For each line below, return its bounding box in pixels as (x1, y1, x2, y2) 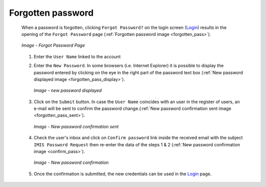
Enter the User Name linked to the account (33, 53, 121, 59)
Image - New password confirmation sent (33, 123, 119, 130)
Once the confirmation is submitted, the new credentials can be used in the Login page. (33, 171, 212, 177)
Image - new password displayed (33, 87, 102, 93)
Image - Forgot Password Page (21, 42, 85, 49)
